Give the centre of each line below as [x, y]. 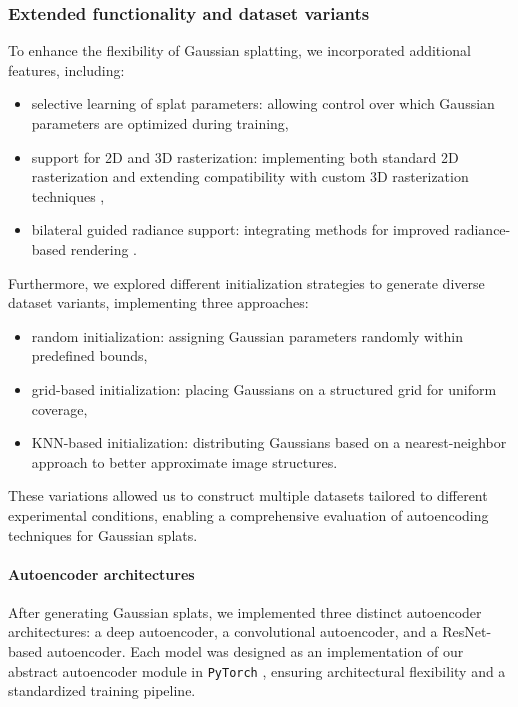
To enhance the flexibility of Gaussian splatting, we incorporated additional [239, 50]
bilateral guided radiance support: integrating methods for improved [240, 229]
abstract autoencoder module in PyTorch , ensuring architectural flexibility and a [257, 670]
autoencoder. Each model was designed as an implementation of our [255, 651]
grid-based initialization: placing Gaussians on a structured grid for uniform [264, 388]
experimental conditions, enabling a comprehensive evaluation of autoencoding [248, 514]
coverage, [59, 408]
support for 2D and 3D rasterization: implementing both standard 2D [245, 156]
